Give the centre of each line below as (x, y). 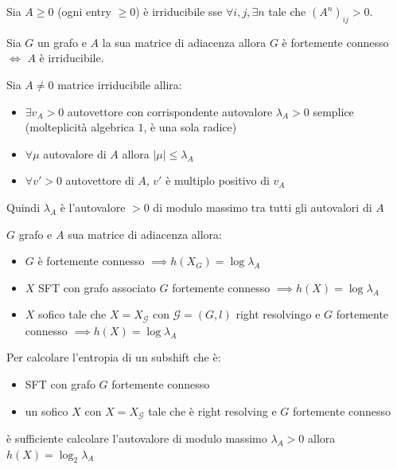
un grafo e (62, 42)
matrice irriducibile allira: (120, 84)
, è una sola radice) (190, 127)
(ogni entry (84, 11)
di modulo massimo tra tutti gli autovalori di (263, 207)
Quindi (23, 207)
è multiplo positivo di (218, 180)
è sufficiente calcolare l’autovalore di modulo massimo (137, 438)
